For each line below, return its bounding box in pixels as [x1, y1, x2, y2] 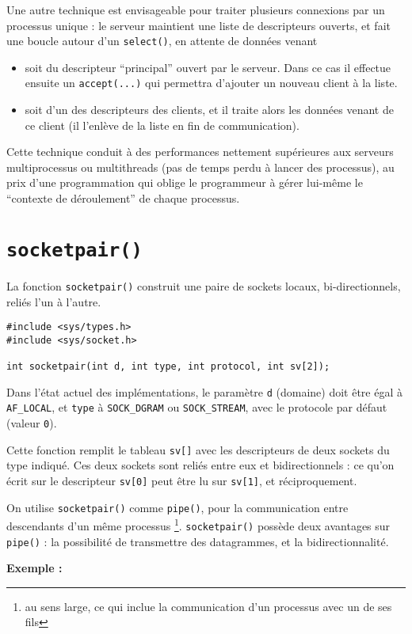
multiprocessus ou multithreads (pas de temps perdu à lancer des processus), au [6, 158, 395, 175]
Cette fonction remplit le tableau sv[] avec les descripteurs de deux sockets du [6, 441, 390, 457]
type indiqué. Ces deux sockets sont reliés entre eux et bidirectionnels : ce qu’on [6, 457, 395, 473]
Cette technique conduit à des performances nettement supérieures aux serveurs [6, 143, 394, 160]
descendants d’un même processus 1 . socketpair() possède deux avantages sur [6, 515, 391, 533]
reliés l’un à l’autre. [6, 293, 101, 309]
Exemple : [6, 560, 63, 576]
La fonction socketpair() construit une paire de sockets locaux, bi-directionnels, [6, 277, 401, 294]
